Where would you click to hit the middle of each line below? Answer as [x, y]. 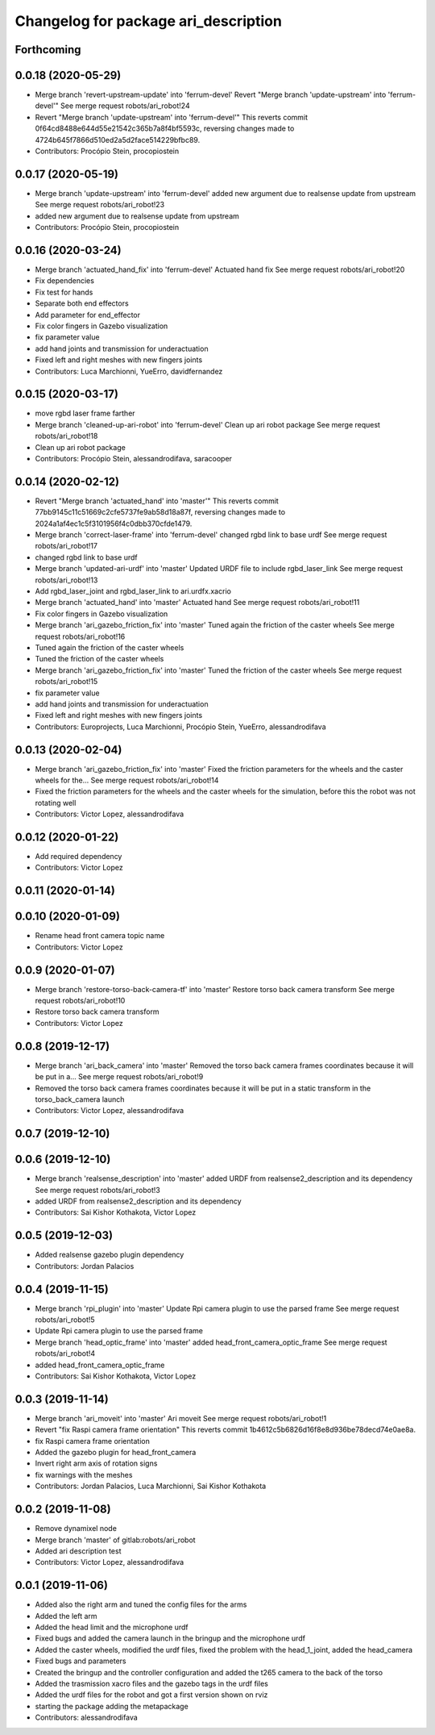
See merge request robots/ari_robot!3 [97, 1190]
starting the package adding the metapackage [112, 1706]
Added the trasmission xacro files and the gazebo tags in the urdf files [152, 1683]
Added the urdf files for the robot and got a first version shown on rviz [151, 1695]
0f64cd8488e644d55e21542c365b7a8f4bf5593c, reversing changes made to [165, 128]
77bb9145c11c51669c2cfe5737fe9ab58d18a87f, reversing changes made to [160, 512]
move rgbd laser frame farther [85, 413]
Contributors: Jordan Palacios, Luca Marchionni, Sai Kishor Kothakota [151, 1486]
